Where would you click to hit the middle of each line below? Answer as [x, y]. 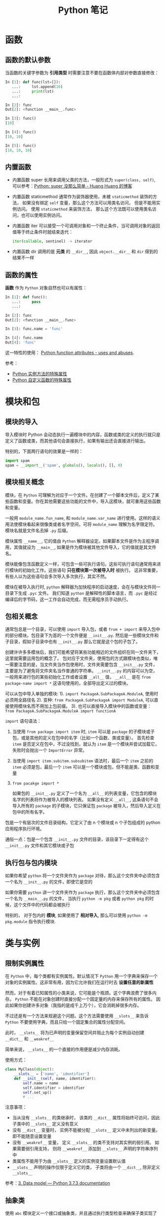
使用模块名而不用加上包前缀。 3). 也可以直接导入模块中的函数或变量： [80, 706]
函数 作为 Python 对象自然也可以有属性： [46, 288]
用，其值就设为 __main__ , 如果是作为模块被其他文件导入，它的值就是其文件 [81, 547]
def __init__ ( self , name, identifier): [55, 1078]
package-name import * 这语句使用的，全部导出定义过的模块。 [68, 683]
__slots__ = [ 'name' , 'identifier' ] [52, 1074]
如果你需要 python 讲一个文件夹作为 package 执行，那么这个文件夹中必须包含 [83, 892]
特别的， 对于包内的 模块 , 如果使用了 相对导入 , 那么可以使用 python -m [76, 915]
